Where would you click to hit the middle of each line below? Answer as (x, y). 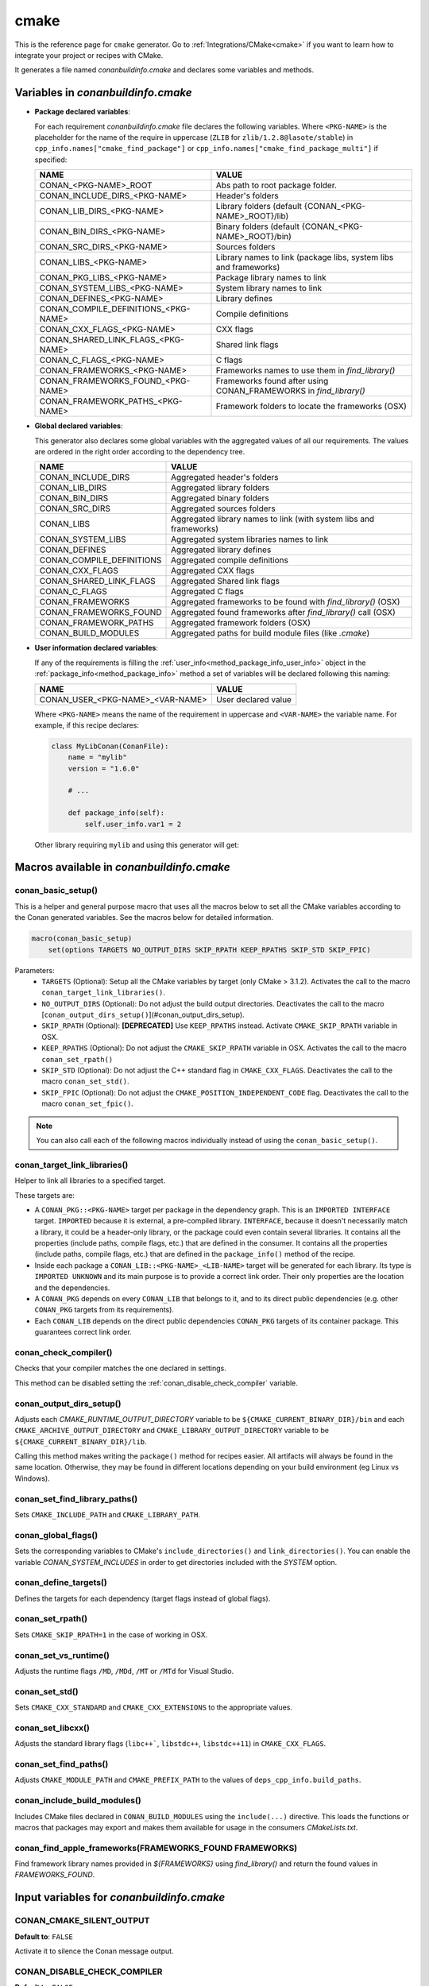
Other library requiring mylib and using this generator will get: (137, 844)
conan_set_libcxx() (52, 1728)
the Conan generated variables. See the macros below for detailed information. (144, 918)
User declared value (253, 699)
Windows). (33, 1478)
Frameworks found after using (272, 381)
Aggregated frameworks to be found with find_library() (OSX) (286, 602)
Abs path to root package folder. (276, 185)
